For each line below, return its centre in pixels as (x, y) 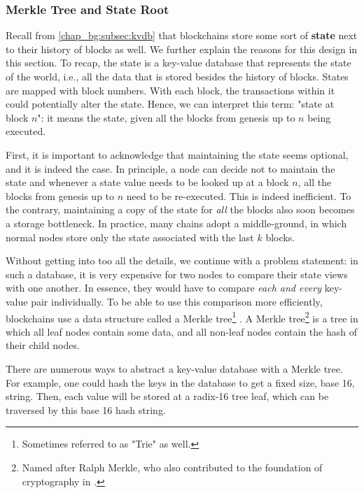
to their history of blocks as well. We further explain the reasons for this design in (182, 49)
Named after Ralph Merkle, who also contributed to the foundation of (172, 467)
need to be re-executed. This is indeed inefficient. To (239, 195)
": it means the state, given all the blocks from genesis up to (166, 117)
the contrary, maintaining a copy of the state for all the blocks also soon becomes (180, 209)
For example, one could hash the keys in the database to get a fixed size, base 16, (180, 382)
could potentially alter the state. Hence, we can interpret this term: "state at (170, 104)
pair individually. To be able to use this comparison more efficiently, (177, 301)
